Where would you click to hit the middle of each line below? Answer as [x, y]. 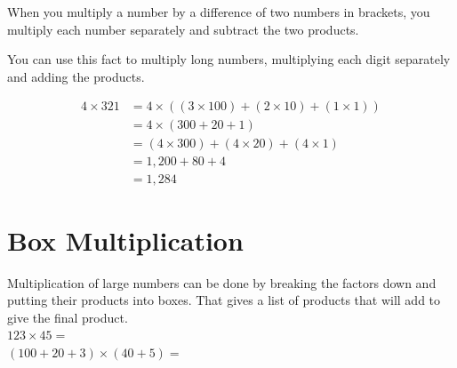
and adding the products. [76, 76]
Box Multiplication [125, 240]
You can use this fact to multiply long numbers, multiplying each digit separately [229, 59]
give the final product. [68, 317]
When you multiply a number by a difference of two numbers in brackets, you [219, 12]
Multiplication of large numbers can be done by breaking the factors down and [222, 282]
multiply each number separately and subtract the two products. [183, 29]
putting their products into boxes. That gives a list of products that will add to [224, 300]
